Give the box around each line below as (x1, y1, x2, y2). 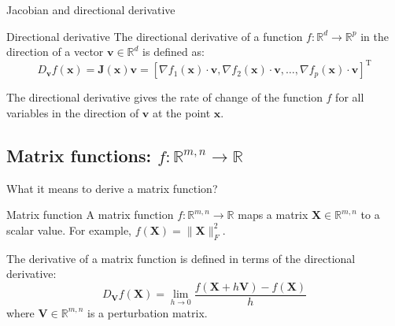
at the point (153, 104, 211, 120)
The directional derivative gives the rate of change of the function (6, 89, 323, 106)
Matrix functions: (6, 143, 152, 167)
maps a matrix (238, 206, 308, 223)
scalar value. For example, (6, 221, 132, 238)
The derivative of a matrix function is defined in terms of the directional (6, 250, 356, 266)
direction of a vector (6, 43, 104, 60)
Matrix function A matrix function (6, 206, 174, 223)
